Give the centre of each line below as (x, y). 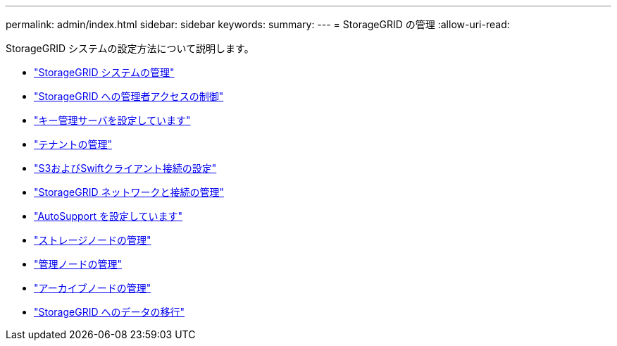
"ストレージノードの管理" (93, 240)
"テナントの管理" (73, 144)
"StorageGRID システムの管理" (104, 72)
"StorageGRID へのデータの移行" (109, 312)
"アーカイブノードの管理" (93, 288)
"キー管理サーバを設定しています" (112, 120)
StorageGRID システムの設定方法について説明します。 (130, 48)
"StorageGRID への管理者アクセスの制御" (129, 96)
